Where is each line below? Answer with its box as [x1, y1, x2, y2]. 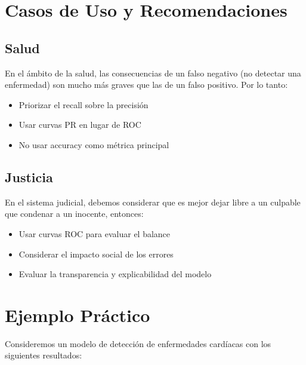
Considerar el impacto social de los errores [18, 247, 174, 260]
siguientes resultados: [5, 349, 82, 361]
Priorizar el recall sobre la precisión [18, 98, 149, 111]
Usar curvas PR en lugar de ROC [18, 118, 141, 131]
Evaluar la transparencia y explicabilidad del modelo [18, 268, 212, 280]
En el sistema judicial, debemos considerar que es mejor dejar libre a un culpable [5, 195, 301, 208]
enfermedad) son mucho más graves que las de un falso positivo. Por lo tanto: [5, 78, 288, 91]
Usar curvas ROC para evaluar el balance [18, 227, 171, 240]
